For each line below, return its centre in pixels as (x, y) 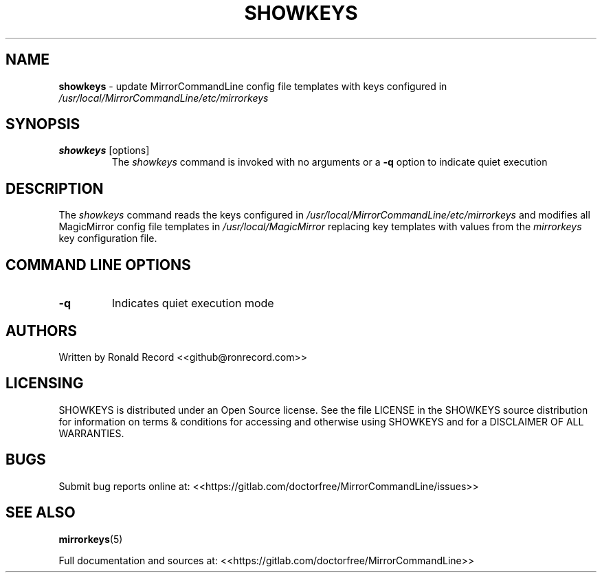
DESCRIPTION (55, 188)
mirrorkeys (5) (91, 539)
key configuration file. (108, 238)
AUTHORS (42, 331)
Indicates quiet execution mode (193, 303)
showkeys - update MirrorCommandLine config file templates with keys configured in (253, 86)
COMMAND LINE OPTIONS (98, 265)
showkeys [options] (104, 151)
